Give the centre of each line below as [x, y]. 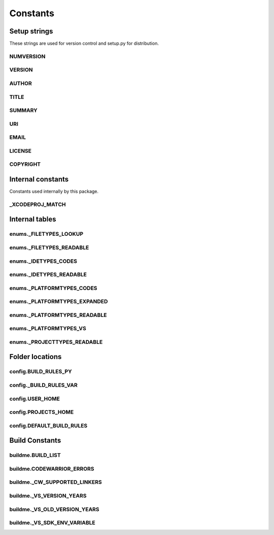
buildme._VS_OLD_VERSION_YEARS [54, 509]
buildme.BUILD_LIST [35, 455]
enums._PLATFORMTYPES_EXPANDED [59, 302]
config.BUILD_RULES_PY [41, 372]
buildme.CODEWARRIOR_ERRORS [52, 469]
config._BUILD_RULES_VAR [44, 385]
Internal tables [33, 219]
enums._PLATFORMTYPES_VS [48, 329]
